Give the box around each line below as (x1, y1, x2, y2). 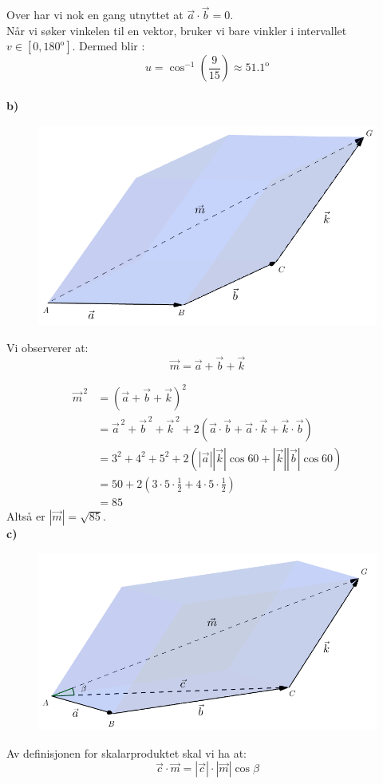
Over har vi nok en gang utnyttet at (6, 6, 184, 23)
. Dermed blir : (72, 38, 145, 54)
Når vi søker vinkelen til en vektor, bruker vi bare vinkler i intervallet (6, 22, 347, 38)
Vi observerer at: (6, 339, 89, 355)
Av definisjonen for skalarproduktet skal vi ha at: (6, 744, 247, 761)
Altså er (6, 508, 45, 525)
